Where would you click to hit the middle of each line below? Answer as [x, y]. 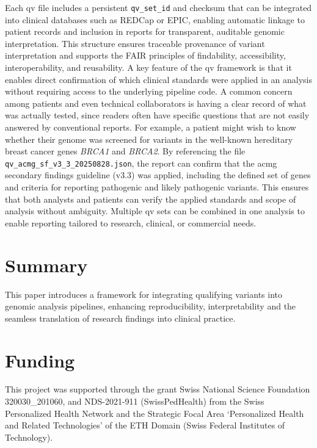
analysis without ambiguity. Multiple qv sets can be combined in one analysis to [155, 211]
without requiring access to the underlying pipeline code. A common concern [149, 91]
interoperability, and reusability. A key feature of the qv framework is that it [148, 67]
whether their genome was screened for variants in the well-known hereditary [149, 139]
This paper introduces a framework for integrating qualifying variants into [144, 294]
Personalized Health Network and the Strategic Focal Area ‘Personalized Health [155, 413]
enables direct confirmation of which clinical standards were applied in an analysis [159, 79]
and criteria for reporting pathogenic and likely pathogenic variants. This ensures [157, 187]
